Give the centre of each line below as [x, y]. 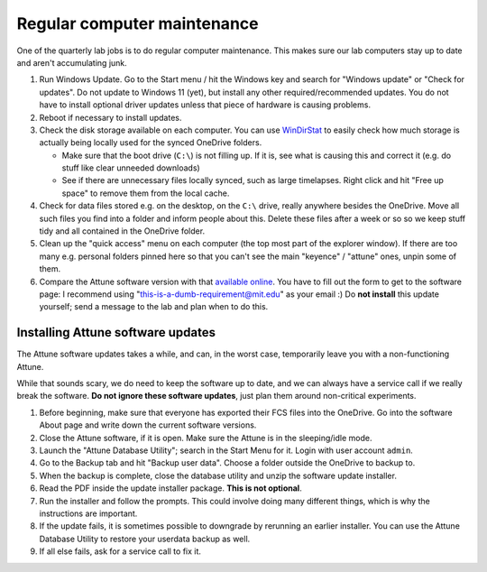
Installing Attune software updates [116, 332]
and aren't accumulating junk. [72, 62]
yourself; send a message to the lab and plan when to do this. [154, 307]
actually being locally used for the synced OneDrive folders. [151, 143]
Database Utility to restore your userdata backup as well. [145, 539]
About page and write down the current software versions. [148, 425]
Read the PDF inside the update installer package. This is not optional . [170, 488]
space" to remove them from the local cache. [146, 193]
